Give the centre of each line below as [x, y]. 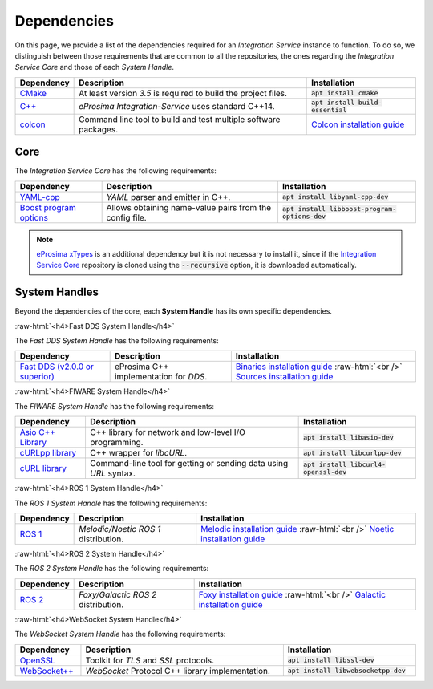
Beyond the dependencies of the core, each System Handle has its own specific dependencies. [174, 311]
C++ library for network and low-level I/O [168, 432]
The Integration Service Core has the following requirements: [115, 171]
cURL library [43, 468]
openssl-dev [325, 472]
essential [329, 109]
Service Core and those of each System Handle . [95, 67]
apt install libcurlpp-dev [352, 453]
